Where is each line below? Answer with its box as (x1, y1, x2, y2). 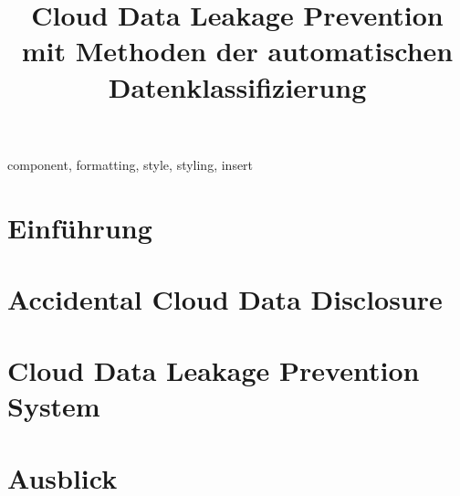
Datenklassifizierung (108, 68, 367, 105)
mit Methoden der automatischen (21, 32, 454, 69)
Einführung (7, 208, 152, 246)
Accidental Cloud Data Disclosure (7, 280, 443, 317)
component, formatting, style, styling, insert (7, 154, 254, 174)
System (7, 387, 100, 425)
